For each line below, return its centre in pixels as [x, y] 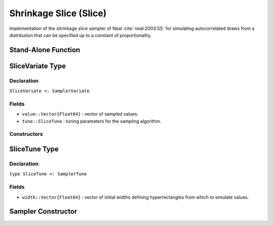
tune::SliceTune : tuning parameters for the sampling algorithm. [92, 121]
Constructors [26, 134]
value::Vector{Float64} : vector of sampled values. [80, 114]
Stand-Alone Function [45, 50]
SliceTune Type [34, 149]
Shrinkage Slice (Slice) [58, 13]
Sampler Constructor [43, 212]
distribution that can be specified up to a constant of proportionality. [80, 35]
